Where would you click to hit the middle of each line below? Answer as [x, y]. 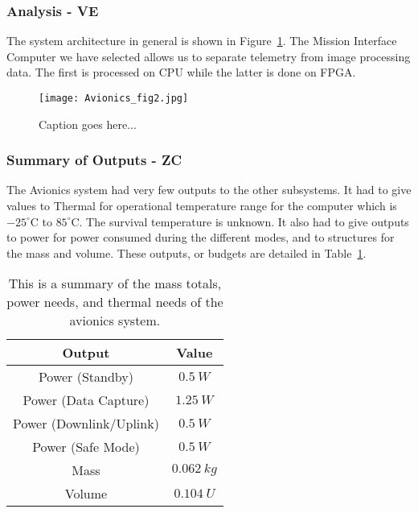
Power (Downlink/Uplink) [86, 424]
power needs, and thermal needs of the [115, 302]
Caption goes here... [88, 124]
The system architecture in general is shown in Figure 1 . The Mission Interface [202, 41]
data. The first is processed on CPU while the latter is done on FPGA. [181, 72]
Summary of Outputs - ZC [94, 160]
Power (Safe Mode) [86, 447]
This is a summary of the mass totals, [115, 283]
